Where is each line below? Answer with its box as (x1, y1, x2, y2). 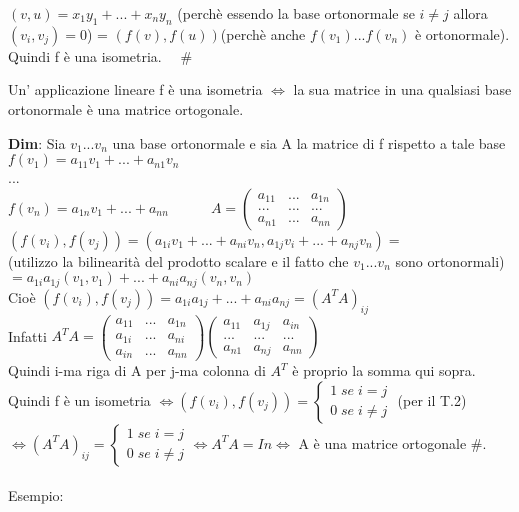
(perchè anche (220, 23, 306, 44)
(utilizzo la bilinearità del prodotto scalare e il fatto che (8, 250, 349, 271)
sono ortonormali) (395, 250, 505, 271)
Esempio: (8, 485, 64, 506)
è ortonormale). (414, 23, 510, 44)
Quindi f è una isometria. (8, 45, 162, 66)
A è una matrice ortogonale (298, 432, 467, 453)
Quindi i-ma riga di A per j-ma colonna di (8, 360, 266, 381)
